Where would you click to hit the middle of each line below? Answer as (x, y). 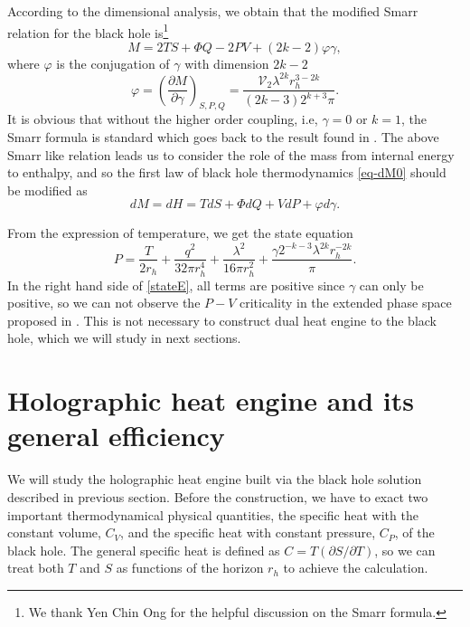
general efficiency (116, 436)
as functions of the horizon (190, 568)
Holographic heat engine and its (211, 400)
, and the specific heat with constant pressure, (248, 532)
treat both (36, 568)
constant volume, (54, 532)
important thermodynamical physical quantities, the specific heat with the (213, 514)
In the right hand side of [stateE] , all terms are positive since (176, 285)
